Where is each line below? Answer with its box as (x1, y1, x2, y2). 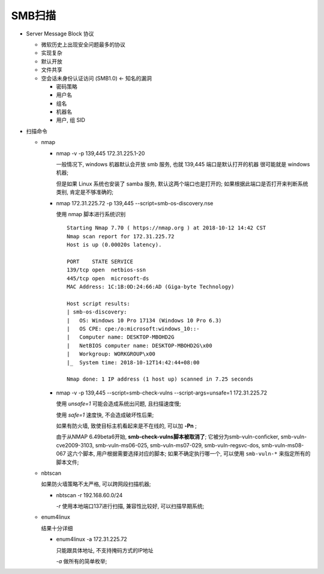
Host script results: (67, 300, 130, 307)
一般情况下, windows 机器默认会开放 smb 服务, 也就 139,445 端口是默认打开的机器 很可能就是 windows (56, 161, 310, 168)
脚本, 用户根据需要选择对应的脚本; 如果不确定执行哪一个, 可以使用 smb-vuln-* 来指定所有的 (83, 450, 311, 458)
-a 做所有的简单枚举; (56, 558, 107, 565)
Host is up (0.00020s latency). (67, 241, 162, 249)
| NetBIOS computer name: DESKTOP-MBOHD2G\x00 (67, 342, 212, 349)
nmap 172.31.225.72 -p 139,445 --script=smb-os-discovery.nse (56, 199, 214, 207)
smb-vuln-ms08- (261, 441, 304, 449)
